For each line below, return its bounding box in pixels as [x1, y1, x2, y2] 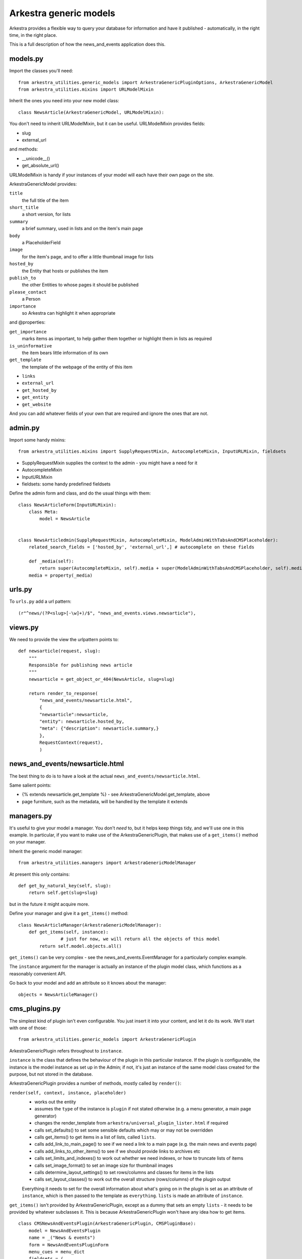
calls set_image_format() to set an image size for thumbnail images [34, 1162, 173, 1168]
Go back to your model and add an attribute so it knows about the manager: [9, 980, 167, 986]
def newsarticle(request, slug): [18, 648, 101, 654]
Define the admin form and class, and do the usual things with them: [9, 490, 151, 496]
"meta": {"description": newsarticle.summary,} [39, 726, 159, 731]
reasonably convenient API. [9, 970, 66, 976]
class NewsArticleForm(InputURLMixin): [18, 502, 117, 508]
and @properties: [9, 319, 45, 325]
